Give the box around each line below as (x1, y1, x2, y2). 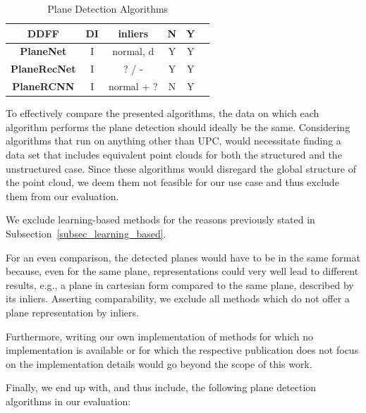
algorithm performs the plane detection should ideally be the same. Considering (6, 119, 350, 134)
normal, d (112, 44, 154, 58)
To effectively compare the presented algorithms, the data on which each (6, 106, 319, 121)
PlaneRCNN (12, 79, 75, 94)
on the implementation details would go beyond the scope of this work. (6, 356, 312, 371)
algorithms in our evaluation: (6, 393, 131, 408)
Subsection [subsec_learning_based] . (6, 226, 166, 240)
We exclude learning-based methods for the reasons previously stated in (6, 212, 315, 227)
